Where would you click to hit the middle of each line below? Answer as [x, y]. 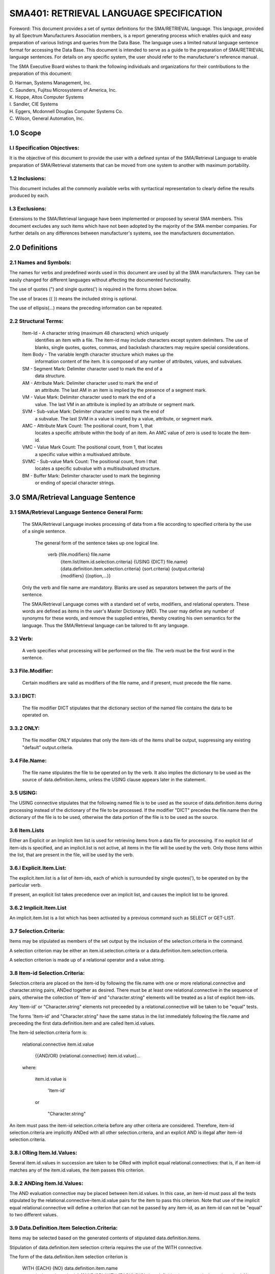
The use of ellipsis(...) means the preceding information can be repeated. [86, 308]
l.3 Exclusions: [28, 209]
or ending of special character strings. [75, 483]
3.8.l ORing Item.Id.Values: [43, 1153]
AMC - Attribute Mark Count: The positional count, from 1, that [87, 426]
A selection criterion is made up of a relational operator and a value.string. [87, 960]
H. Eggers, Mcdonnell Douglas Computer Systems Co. [66, 111]
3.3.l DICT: [23, 696]
